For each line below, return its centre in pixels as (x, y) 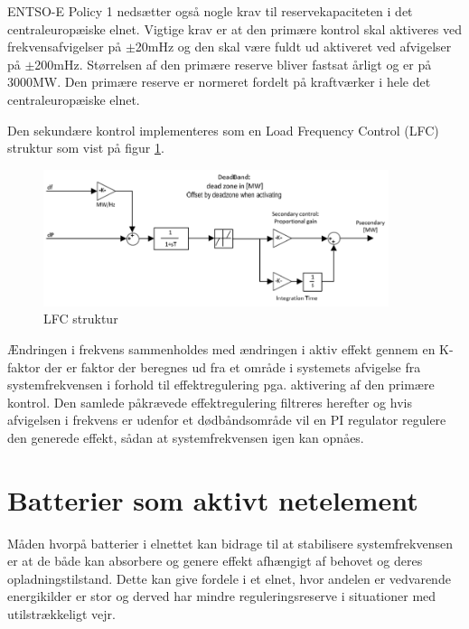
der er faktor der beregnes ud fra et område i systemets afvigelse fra (233, 366)
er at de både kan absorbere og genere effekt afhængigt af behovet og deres (215, 561)
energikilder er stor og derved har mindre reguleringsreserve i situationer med (222, 596)
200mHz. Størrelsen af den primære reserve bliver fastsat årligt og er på (233, 64)
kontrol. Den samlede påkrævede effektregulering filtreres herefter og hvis (210, 402)
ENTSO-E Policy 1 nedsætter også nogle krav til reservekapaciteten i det (210, 11)
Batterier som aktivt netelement (213, 499)
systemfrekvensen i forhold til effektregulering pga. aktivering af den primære (221, 385)
